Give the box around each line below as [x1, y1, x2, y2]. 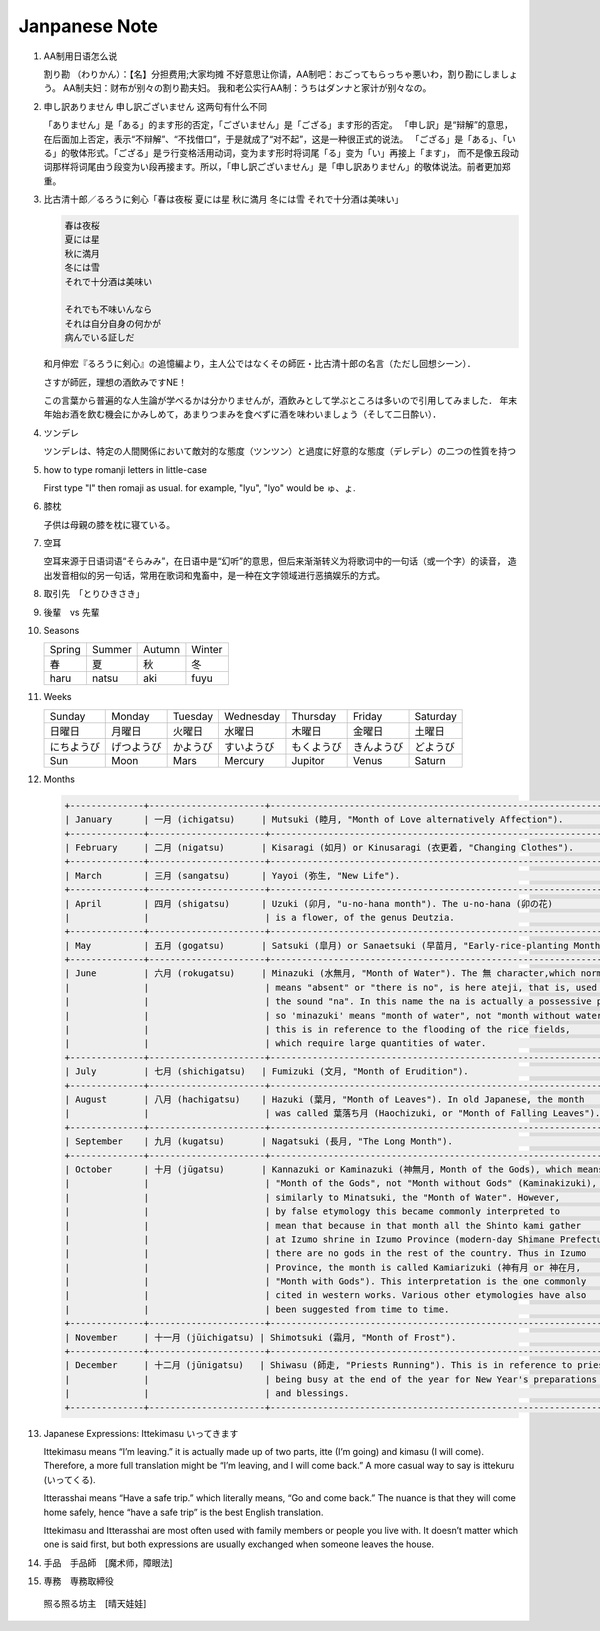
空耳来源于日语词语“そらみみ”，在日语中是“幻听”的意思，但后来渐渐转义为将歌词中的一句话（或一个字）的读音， [43, 555, 506, 567]
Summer [91, 643, 132, 657]
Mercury [224, 753, 265, 767]
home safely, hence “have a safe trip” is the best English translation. [43, 1506, 324, 1518]
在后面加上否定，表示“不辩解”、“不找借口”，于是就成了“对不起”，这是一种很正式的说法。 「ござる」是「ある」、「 [43, 133, 507, 145]
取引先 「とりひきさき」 [43, 588, 145, 600]
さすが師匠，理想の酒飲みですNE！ [43, 376, 187, 388]
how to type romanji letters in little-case [43, 463, 207, 475]
